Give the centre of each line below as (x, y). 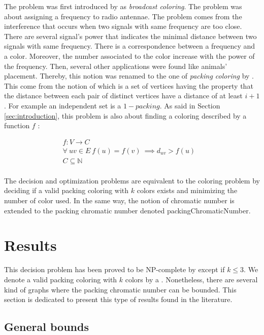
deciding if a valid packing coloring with (67, 190)
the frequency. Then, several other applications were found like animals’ (116, 66)
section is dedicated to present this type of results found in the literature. (118, 299)
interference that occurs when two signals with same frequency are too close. (123, 26)
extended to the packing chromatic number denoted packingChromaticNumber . (127, 210)
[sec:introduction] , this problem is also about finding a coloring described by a (125, 115)
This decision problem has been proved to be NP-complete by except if (114, 269)
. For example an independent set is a (63, 105)
